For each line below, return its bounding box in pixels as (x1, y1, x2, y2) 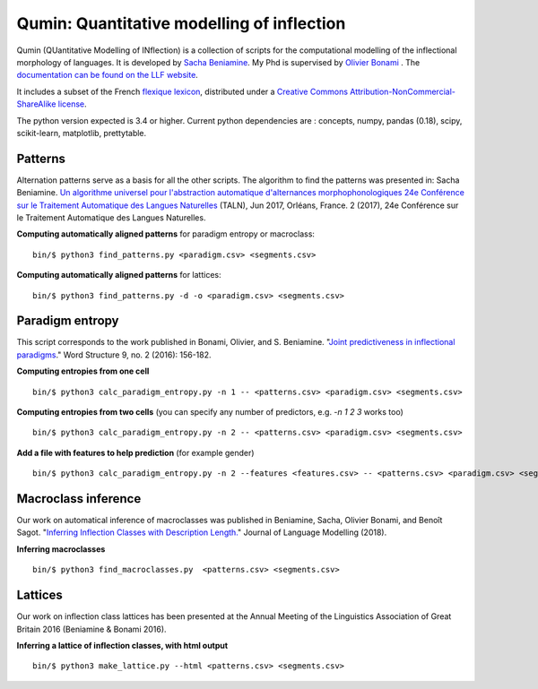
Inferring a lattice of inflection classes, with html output (16, 640, 229, 650)
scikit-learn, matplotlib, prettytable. (16, 127, 147, 138)
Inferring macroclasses (16, 543, 106, 555)
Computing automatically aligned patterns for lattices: (16, 270, 221, 280)
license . (57, 99, 87, 109)
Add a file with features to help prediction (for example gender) (16, 447, 255, 458)
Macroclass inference (16, 491, 142, 506)
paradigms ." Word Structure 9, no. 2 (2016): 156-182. (16, 349, 212, 360)
